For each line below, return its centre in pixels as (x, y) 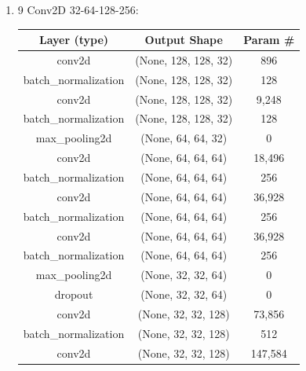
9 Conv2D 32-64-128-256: (78, 9)
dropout (74, 294)
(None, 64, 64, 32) (184, 138)
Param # (269, 40)
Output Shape (184, 40)
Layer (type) (74, 40)
